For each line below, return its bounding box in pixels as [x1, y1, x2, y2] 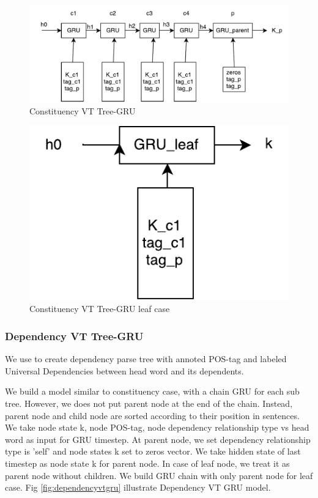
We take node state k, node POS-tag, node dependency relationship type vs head [5, 421, 309, 434]
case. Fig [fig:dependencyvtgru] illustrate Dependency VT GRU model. [5, 481, 271, 494]
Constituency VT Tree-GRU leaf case [29, 302, 170, 315]
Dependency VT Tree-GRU [5, 328, 144, 343]
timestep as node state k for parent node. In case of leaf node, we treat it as [5, 456, 290, 469]
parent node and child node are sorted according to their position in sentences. [5, 409, 300, 422]
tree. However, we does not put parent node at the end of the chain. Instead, [5, 397, 293, 410]
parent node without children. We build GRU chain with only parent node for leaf [5, 469, 313, 481]
